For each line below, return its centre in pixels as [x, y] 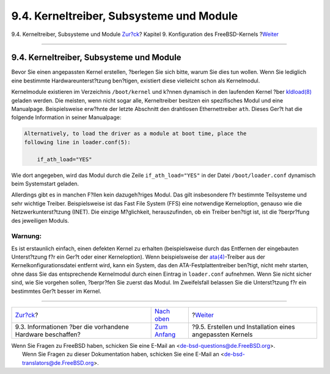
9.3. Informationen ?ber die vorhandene [72, 326]
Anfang [165, 334]
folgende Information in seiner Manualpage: [66, 117]
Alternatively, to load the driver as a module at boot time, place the [135, 134]
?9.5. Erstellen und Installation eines [244, 326]
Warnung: [27, 236]
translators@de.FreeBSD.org [58, 362]
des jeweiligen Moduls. [40, 220]
